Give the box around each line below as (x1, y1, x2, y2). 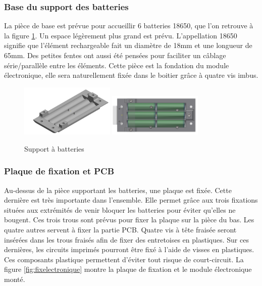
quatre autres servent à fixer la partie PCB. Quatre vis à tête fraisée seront (4, 224, 237, 234)
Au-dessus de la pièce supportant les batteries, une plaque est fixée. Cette (4, 184, 232, 195)
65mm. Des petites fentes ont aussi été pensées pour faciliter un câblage (4, 50, 226, 60)
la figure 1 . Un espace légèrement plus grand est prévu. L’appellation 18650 (4, 30, 237, 40)
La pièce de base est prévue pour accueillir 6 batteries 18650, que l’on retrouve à (4, 20, 253, 31)
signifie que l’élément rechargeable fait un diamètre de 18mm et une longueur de (4, 40, 252, 51)
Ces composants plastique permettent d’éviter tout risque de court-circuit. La (4, 254, 244, 264)
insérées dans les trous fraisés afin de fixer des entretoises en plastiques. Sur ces (4, 234, 249, 245)
